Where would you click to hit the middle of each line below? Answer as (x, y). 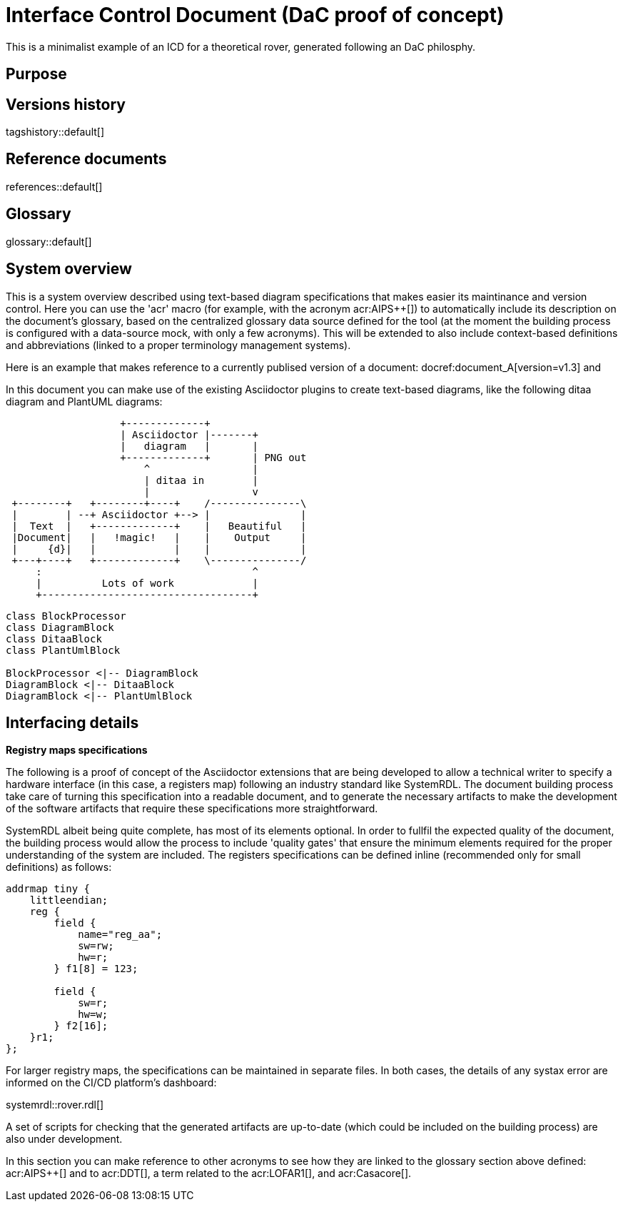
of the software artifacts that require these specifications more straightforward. (192, 809)
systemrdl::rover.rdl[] (55, 1105)
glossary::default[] (49, 241)
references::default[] (54, 186)
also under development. (64, 1139)
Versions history (66, 104)
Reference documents (86, 159)
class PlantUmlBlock (63, 650)
